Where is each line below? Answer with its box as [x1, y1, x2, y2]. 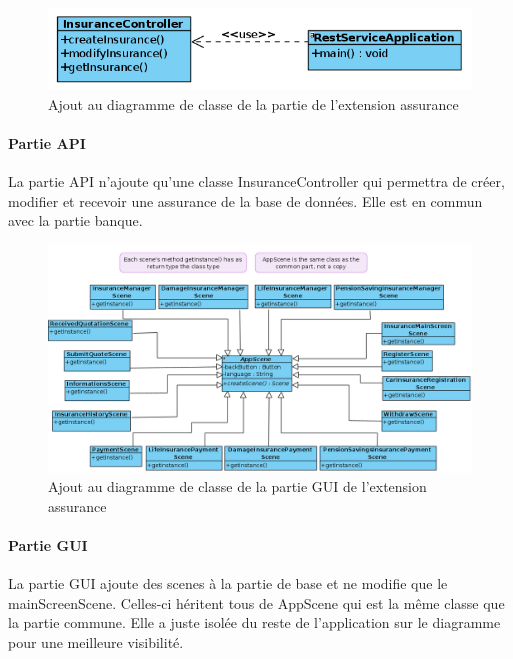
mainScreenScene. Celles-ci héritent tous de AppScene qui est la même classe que [8, 592, 505, 613]
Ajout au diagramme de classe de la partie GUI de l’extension [48, 476, 427, 497]
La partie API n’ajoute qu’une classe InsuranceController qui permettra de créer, [8, 171, 505, 192]
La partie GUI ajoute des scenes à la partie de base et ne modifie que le [8, 573, 448, 594]
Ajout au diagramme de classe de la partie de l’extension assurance [48, 93, 459, 114]
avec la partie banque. [8, 210, 143, 231]
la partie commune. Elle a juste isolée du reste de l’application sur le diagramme [8, 612, 501, 633]
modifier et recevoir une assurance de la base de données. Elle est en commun [8, 190, 483, 211]
